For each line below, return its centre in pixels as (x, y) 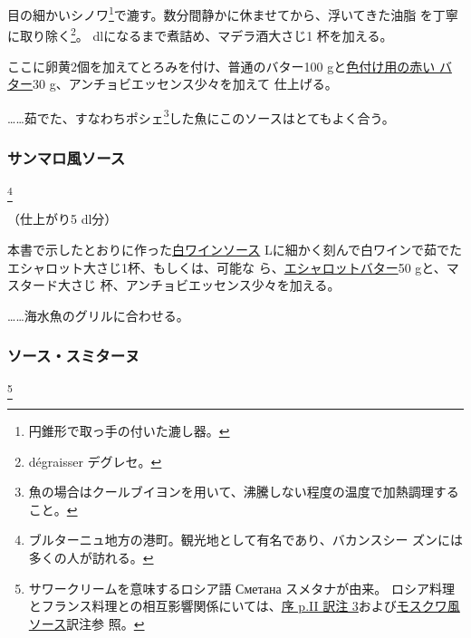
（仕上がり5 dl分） (62, 219)
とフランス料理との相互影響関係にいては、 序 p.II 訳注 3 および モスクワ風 (244, 606)
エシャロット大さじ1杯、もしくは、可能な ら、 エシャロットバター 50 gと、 (227, 267)
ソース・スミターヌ (74, 356)
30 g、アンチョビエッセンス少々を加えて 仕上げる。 (185, 84)
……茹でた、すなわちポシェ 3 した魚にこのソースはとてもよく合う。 (201, 116)
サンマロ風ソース (67, 157)
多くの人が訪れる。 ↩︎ (91, 557)
